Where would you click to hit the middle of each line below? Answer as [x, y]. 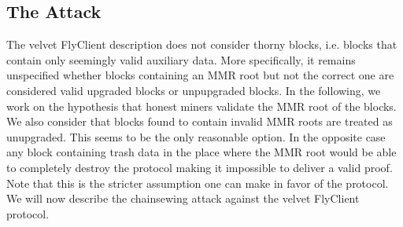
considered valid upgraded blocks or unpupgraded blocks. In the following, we [194, 90]
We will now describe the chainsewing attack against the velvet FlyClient [183, 198]
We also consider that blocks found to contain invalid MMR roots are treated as [200, 121]
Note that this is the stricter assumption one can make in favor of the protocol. [198, 183]
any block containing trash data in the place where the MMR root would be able [201, 152]
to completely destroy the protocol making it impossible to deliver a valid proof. [200, 167]
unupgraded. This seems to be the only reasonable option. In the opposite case [196, 136]
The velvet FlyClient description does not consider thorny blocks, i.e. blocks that [202, 44]
